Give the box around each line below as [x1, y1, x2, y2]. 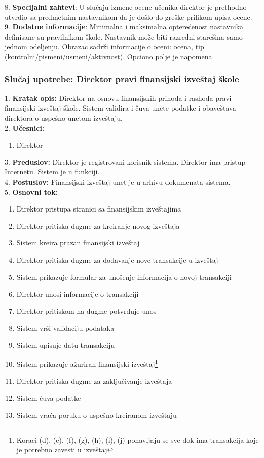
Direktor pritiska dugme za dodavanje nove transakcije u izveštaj [16, 254, 218, 265]
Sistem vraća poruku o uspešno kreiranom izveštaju [16, 409, 177, 420]
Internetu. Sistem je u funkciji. [5, 166, 100, 177]
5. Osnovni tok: [5, 186, 58, 197]
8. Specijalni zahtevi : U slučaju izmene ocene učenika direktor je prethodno [5, 2, 247, 12]
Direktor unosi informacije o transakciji [16, 289, 139, 299]
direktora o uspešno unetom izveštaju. [5, 112, 123, 123]
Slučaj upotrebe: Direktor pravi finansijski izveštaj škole [5, 73, 239, 85]
